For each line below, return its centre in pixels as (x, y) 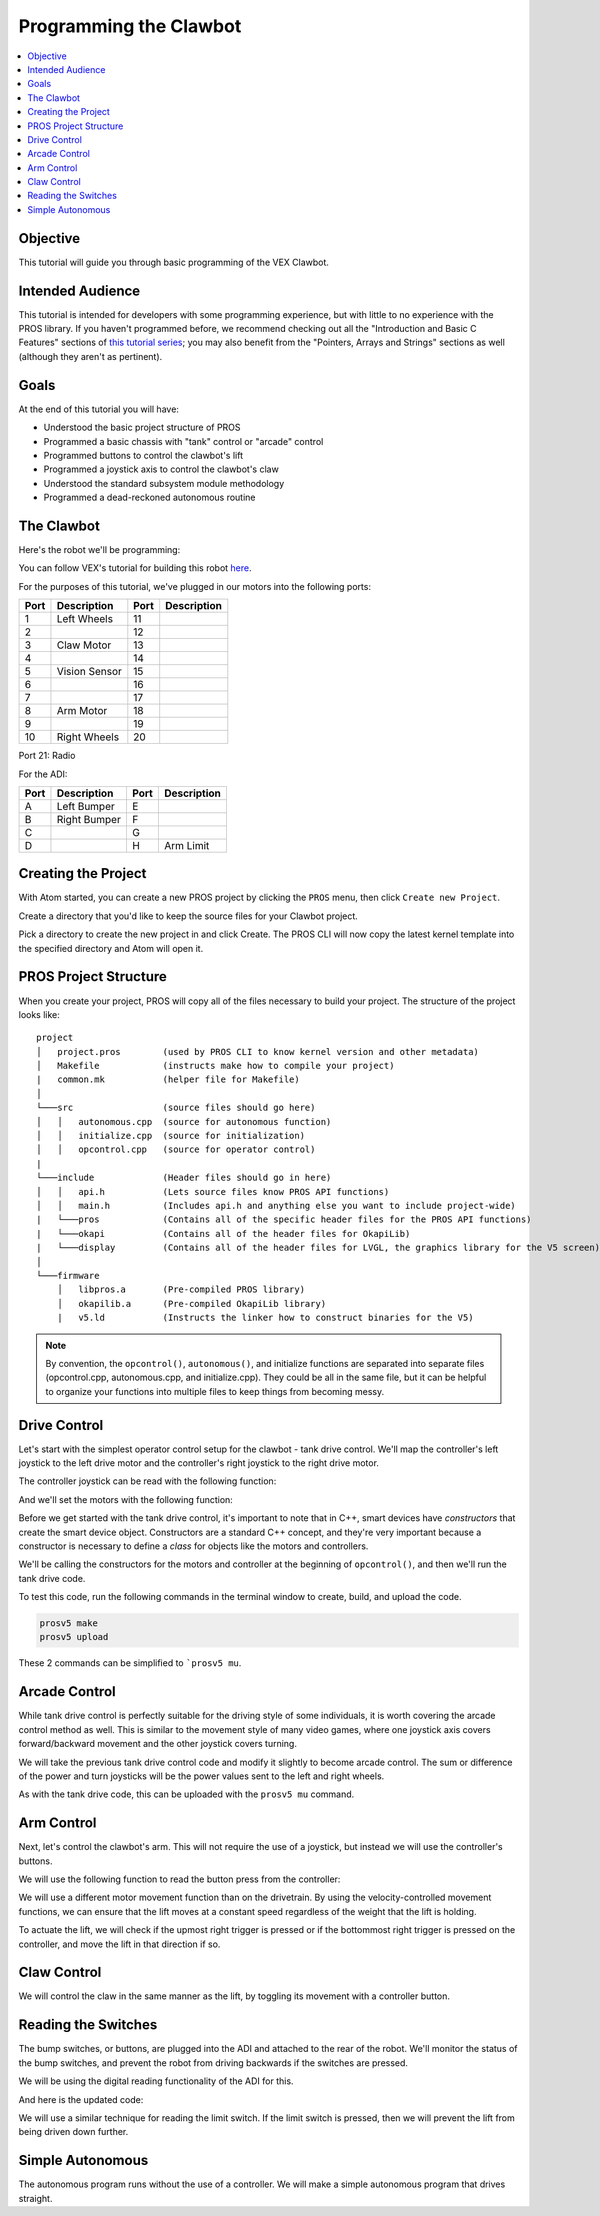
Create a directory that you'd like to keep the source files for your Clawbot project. (188, 916)
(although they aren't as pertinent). (90, 356)
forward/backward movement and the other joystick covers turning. (157, 1744)
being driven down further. (73, 2132)
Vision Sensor (89, 672)
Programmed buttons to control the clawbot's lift (143, 455)
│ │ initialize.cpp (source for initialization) (170, 1136)
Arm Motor (82, 711)
